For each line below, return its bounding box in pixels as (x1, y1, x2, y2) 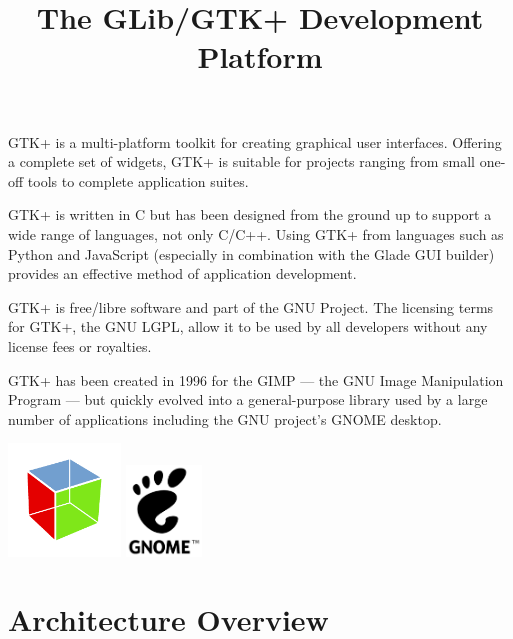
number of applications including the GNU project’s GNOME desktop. (8, 408, 442, 429)
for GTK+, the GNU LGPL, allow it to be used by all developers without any (8, 316, 488, 337)
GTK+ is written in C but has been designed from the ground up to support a (8, 204, 492, 225)
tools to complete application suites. (27, 170, 249, 191)
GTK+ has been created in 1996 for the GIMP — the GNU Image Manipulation (8, 369, 504, 390)
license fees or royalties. (8, 335, 152, 356)
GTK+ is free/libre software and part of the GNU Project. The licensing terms (8, 296, 494, 317)
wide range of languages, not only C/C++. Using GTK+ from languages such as (8, 223, 504, 244)
